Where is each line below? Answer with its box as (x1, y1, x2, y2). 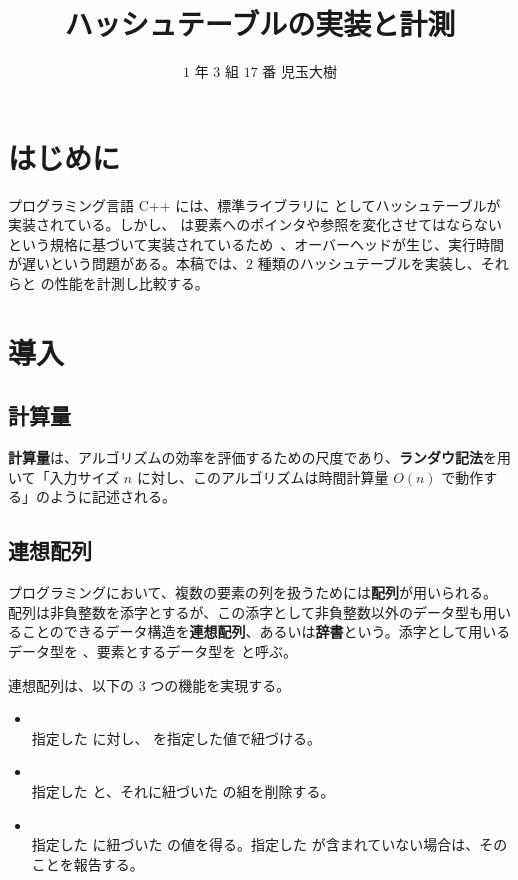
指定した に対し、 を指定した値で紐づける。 (31, 727, 322, 748)
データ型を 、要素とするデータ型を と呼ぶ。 (8, 640, 297, 661)
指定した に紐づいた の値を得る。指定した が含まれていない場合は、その (31, 834, 508, 855)
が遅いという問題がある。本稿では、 (8, 253, 246, 274)
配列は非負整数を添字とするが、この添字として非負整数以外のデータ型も (8, 601, 483, 622)
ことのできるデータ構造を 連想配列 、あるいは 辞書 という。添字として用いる (21, 621, 511, 642)
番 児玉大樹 (262, 61, 337, 82)
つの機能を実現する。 (150, 674, 291, 695)
